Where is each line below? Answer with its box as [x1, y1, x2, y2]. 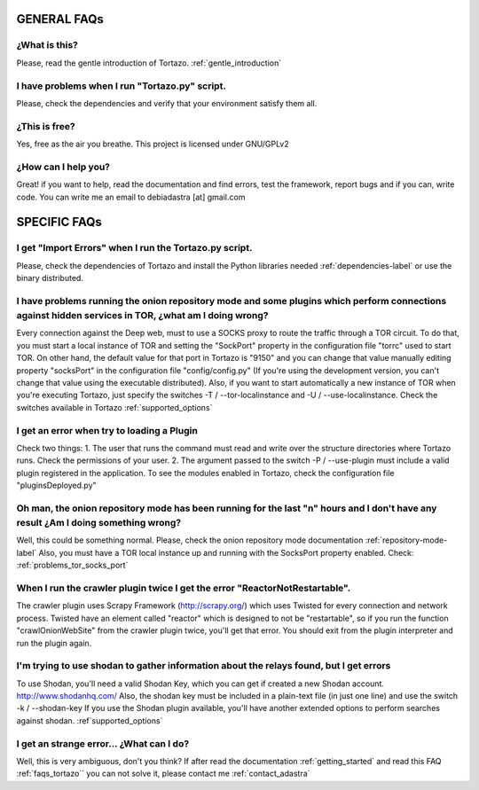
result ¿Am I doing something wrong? [16, 517, 182, 529]
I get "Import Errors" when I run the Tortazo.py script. [16, 242, 253, 254]
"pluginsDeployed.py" [16, 480, 97, 491]
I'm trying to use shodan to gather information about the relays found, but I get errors [16, 660, 391, 672]
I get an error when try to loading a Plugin [16, 424, 199, 436]
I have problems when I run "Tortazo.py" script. [16, 80, 226, 92]
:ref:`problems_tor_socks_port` [16, 559, 129, 571]
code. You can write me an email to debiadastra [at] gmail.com [16, 192, 246, 202]
